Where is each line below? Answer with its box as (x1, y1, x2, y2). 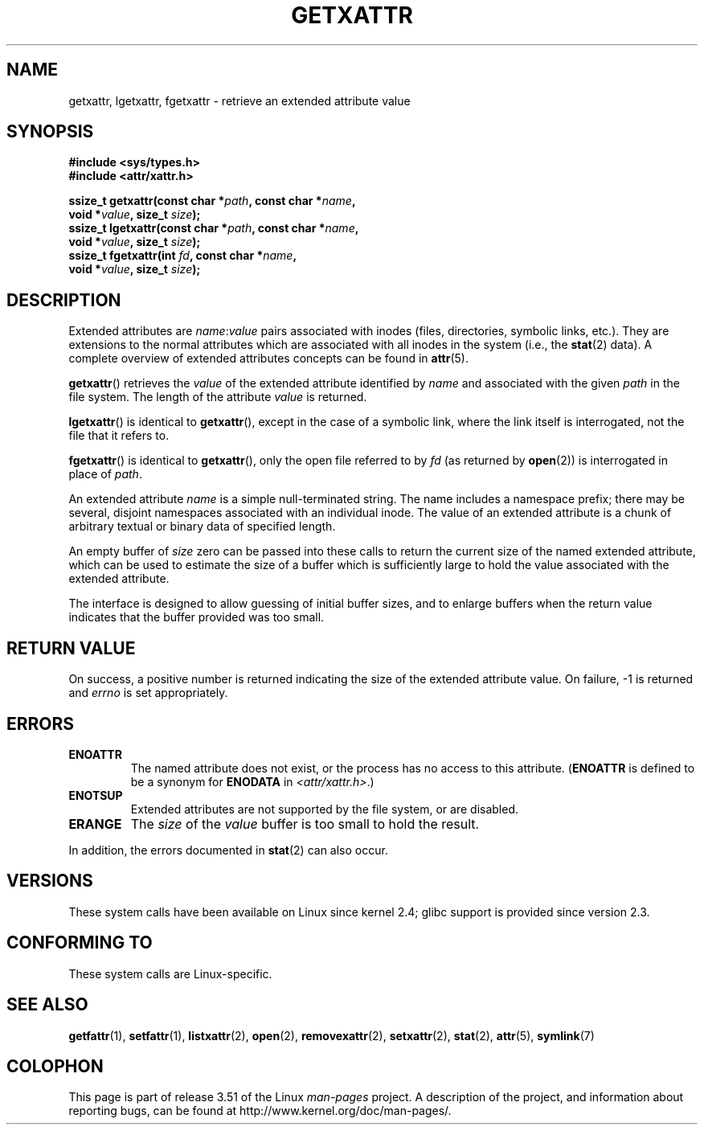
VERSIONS (6, 871, 93, 891)
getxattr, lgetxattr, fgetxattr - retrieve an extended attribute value (68, 93, 411, 108)
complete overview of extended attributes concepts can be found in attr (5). (68, 351, 469, 366)
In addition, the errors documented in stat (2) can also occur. (68, 842, 388, 857)
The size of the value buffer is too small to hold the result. (130, 815, 480, 832)
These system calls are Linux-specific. (68, 966, 272, 981)
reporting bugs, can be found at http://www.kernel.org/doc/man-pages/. (68, 1104, 452, 1118)
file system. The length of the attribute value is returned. (68, 390, 367, 404)
